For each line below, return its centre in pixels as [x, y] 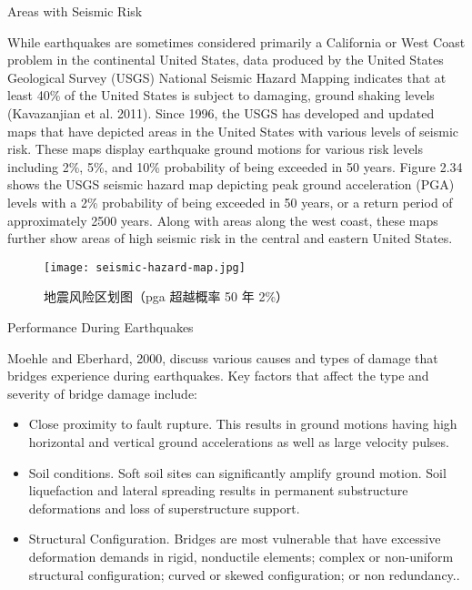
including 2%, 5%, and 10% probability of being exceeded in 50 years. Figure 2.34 [235, 166]
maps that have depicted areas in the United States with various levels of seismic [233, 131]
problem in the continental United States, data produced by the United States [226, 60]
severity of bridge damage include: [102, 393]
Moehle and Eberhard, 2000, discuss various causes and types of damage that [223, 357]
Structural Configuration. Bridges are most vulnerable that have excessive [235, 539]
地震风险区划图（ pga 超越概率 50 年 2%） [166, 296]
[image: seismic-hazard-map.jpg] [145, 267]
